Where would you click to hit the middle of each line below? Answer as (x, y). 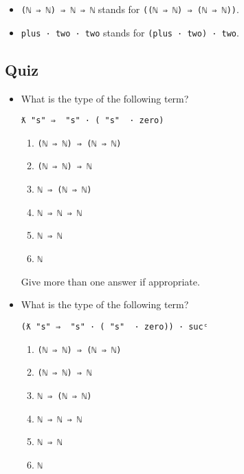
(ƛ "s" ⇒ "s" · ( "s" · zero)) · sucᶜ (114, 326)
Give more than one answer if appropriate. (110, 281)
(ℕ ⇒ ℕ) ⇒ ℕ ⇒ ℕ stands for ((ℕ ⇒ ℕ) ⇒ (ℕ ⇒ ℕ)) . (130, 9)
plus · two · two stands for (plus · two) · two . (130, 32)
